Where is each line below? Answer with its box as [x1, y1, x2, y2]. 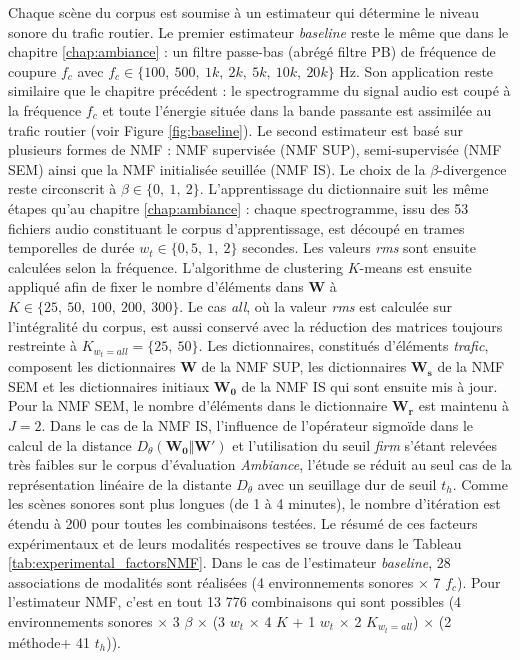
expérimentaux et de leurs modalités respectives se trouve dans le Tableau [8, 532, 462, 553]
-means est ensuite [359, 256, 472, 277]
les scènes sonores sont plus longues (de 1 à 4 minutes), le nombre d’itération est [8, 493, 501, 514]
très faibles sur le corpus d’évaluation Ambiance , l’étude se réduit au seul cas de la [8, 454, 512, 475]
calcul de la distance [8, 434, 132, 455]
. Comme [452, 473, 508, 494]
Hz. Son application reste [339, 60, 494, 81]
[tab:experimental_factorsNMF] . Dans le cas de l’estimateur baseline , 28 [8, 552, 451, 573]
